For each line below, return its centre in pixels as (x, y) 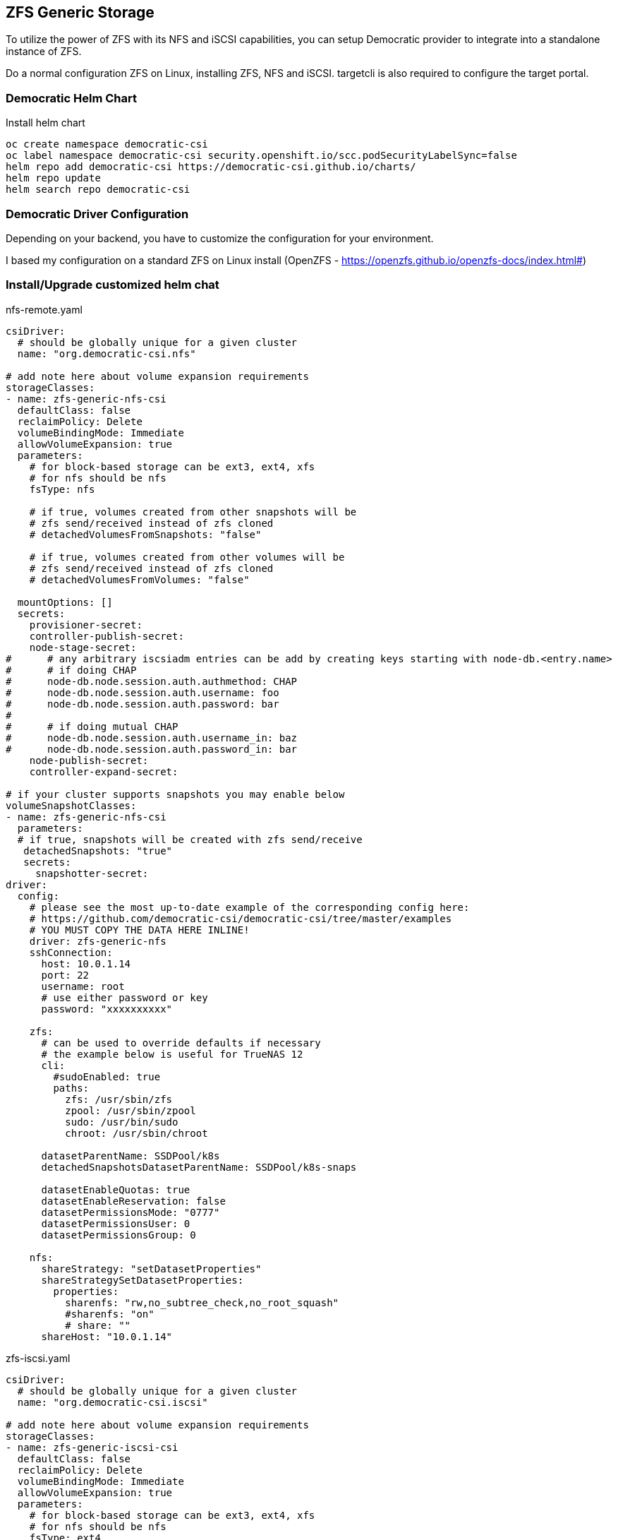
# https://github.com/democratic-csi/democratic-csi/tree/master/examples (241, 918)
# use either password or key (125, 997)
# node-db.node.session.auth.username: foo (143, 692)
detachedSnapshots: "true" (98, 850)
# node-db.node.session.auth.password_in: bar (152, 749)
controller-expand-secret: (104, 771)
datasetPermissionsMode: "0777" (131, 1212)
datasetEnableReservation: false (133, 1201)
